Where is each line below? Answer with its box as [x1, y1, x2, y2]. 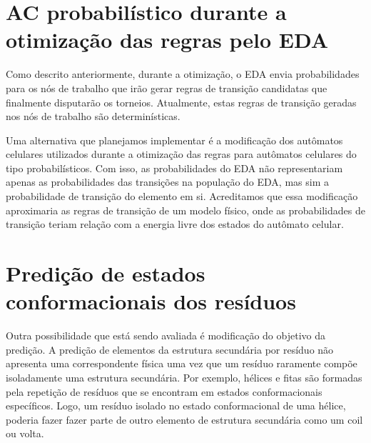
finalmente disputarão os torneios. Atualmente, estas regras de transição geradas [6, 94, 357, 109]
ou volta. [6, 426, 44, 441]
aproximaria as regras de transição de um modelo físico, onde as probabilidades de [6, 202, 365, 217]
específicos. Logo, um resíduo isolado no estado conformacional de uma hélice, [6, 398, 346, 413]
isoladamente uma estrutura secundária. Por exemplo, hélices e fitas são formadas [6, 369, 362, 384]
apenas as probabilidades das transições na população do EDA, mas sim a [6, 174, 329, 189]
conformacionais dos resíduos [6, 287, 296, 316]
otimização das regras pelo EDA [6, 25, 329, 54]
